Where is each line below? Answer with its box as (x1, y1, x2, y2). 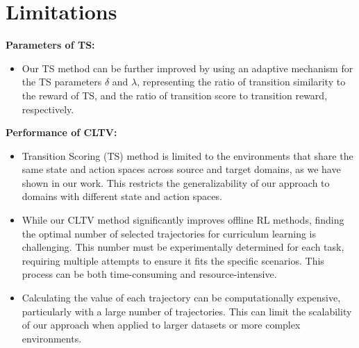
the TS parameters (22, 74, 102, 89)
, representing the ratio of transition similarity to (137, 74, 346, 89)
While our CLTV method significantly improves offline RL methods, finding (22, 213, 344, 227)
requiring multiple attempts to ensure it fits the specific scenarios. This (22, 253, 324, 267)
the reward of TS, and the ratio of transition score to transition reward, (22, 88, 328, 102)
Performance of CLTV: (6, 125, 117, 140)
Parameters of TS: (6, 38, 95, 52)
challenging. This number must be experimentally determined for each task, (22, 240, 344, 254)
